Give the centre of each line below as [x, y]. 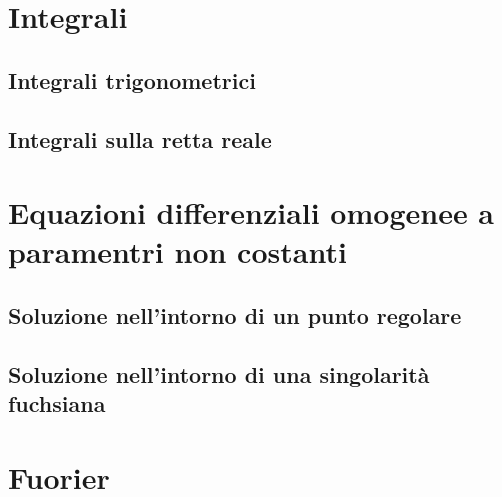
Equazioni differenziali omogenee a [251, 212]
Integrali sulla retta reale [140, 138]
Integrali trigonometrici [132, 79]
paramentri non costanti [177, 251]
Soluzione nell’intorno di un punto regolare [235, 314]
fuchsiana [57, 403]
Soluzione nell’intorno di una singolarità [219, 373]
